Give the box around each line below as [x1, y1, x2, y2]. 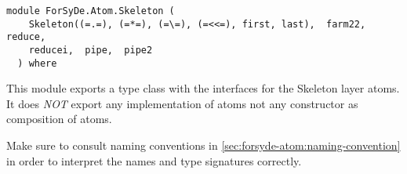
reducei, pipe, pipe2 [28, 44, 153, 56]
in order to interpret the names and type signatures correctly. [6, 152, 302, 169]
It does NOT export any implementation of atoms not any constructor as [6, 95, 358, 111]
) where [17, 57, 57, 69]
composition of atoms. [6, 111, 112, 127]
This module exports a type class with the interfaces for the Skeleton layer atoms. [6, 80, 400, 96]
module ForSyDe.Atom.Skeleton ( [6, 5, 175, 16]
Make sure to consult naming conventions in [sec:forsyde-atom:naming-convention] [6, 137, 401, 154]
